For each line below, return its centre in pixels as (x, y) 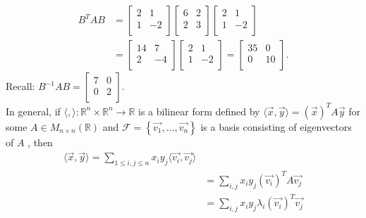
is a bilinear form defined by (199, 111)
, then (40, 142)
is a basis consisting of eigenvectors (276, 126)
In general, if (33, 111)
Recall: (20, 86)
